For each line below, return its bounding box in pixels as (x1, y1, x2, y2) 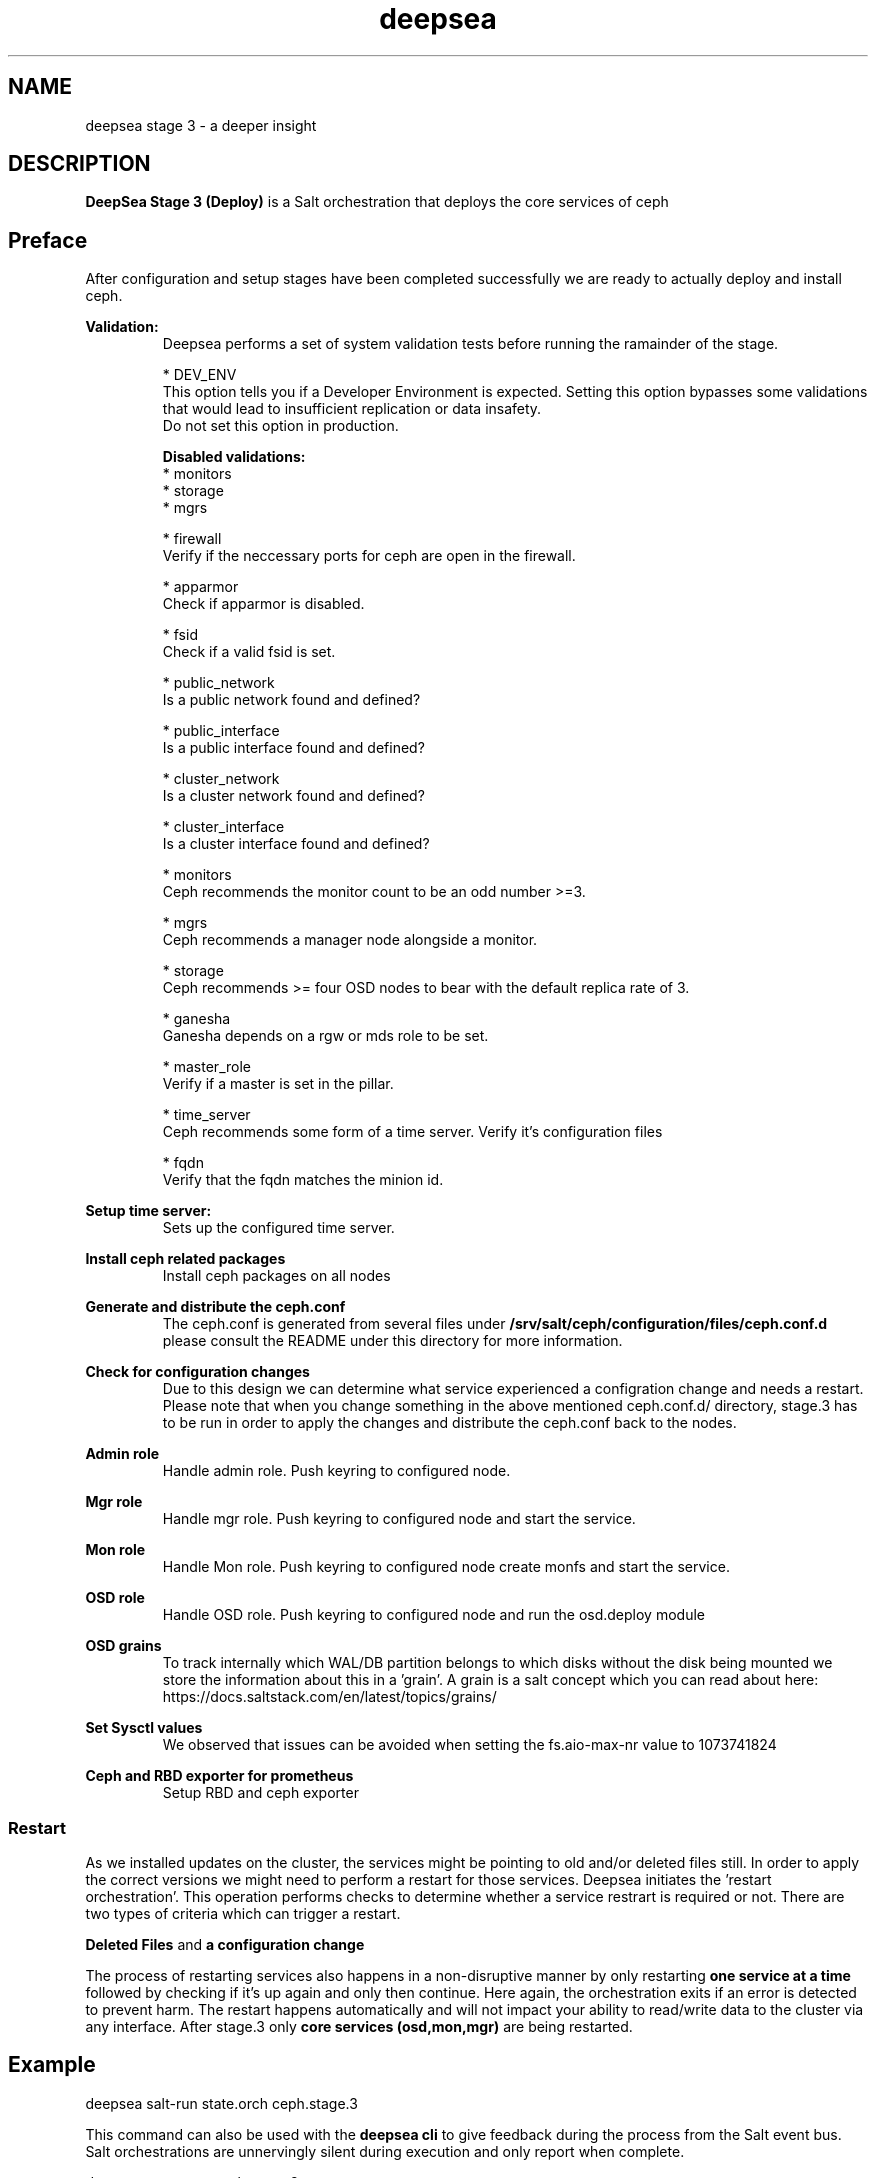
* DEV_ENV (162, 366, 237, 384)
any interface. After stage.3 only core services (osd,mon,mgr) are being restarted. (85, 2018, 633, 2036)
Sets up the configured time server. (162, 1219, 395, 1237)
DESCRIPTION (8, 151, 151, 177)
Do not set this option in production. (162, 417, 399, 435)
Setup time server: (85, 1202, 212, 1220)
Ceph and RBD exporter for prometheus (85, 1767, 354, 1785)
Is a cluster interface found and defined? (162, 835, 430, 853)
